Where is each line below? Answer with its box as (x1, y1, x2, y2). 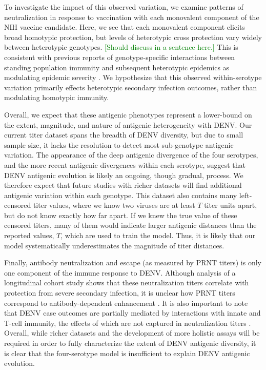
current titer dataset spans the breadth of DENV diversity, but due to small (4, 129, 243, 140)
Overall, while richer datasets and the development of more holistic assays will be (4, 327, 260, 338)
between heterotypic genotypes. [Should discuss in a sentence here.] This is (4, 42, 238, 52)
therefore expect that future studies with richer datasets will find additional (4, 180, 242, 190)
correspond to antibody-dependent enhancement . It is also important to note (4, 297, 248, 308)
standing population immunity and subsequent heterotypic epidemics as (4, 62, 230, 72)
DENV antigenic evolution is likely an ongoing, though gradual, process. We (4, 169, 243, 180)
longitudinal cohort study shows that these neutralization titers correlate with (4, 277, 249, 288)
